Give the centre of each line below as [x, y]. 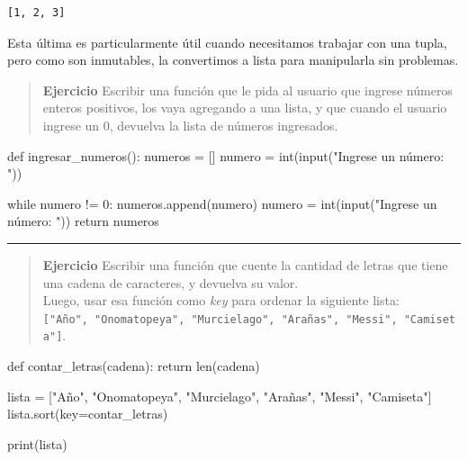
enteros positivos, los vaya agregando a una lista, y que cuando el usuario [245, 108]
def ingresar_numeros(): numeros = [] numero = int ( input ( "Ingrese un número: [226, 155]
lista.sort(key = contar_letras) [88, 414]
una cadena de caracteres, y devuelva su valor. [171, 282]
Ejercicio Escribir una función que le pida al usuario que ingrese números [247, 90]
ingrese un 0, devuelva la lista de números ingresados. [190, 125]
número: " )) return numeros [83, 221]
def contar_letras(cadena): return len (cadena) [134, 366]
